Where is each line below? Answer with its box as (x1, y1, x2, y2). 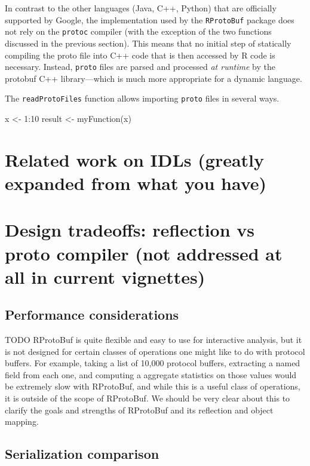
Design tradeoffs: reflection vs (5, 217, 255, 242)
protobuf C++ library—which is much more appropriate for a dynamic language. (5, 72, 302, 84)
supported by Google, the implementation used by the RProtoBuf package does (5, 13, 294, 26)
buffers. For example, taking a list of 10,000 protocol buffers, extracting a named (5, 357, 300, 369)
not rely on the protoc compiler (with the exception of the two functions (5, 25, 272, 38)
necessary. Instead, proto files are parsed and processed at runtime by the (5, 60, 275, 73)
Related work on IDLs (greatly (5, 147, 265, 171)
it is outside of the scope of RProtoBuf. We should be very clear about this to (5, 392, 290, 404)
